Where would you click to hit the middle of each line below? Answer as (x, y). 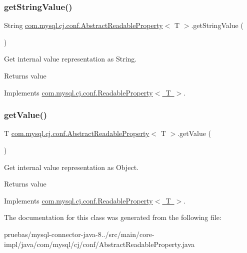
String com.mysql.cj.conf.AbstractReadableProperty (83, 25)
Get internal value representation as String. (70, 59)
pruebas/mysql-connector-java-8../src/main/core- (79, 234)
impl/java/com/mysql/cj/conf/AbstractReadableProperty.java (99, 244)
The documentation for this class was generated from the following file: (113, 217)
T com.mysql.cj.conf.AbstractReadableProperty (77, 133)
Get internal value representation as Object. (71, 167)
